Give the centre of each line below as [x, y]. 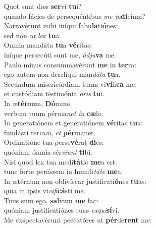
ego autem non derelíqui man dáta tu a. [62, 74]
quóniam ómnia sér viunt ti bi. [48, 151]
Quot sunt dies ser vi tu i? [43, 6]
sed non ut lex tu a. [33, 35]
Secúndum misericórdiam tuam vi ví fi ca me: [71, 84]
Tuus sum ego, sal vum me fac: [51, 200]
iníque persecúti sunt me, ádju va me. [60, 54]
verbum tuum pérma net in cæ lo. [54, 113]
